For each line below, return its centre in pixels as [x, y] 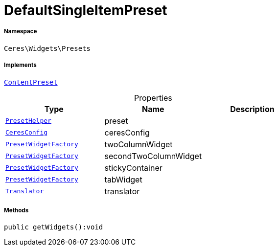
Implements [20, 65]
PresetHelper [28, 121]
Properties [153, 98]
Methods [16, 210]
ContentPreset [31, 82]
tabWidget [123, 179]
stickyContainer [133, 168]
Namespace [21, 32]
